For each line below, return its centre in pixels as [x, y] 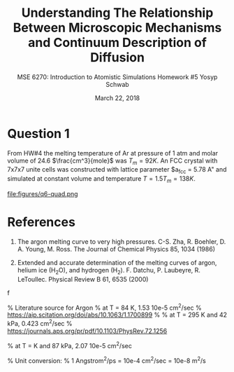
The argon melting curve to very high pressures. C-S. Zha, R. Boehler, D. [122, 242]
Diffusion [117, 58]
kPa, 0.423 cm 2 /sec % [40, 323]
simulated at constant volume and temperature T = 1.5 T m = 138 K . [101, 180]
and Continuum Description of [117, 43]
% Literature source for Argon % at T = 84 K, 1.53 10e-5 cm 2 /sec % [104, 307]
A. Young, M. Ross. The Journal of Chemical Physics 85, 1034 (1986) [116, 249]
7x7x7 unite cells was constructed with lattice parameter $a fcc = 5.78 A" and [117, 171]
